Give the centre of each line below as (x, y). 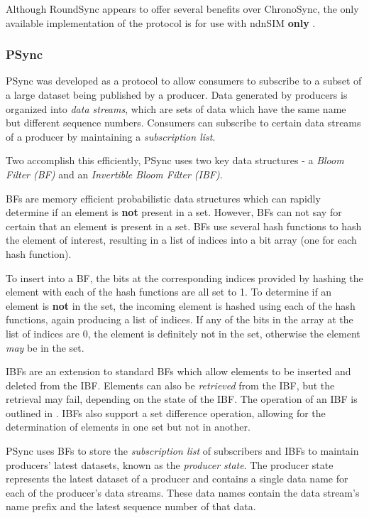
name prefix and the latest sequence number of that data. (131, 506)
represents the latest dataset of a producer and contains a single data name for (177, 479)
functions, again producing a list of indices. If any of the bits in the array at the (180, 319)
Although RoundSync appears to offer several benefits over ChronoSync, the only (182, 9)
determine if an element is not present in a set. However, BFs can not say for (174, 212)
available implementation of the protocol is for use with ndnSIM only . (161, 22)
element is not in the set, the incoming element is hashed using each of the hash (181, 305)
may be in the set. (45, 347)
